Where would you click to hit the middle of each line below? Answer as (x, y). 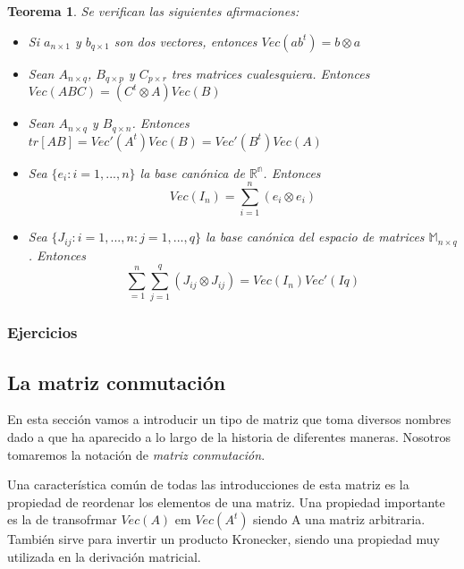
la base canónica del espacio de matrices (315, 237)
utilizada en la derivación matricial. (104, 556)
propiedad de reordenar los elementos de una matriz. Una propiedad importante (226, 501)
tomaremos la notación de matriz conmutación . (136, 454)
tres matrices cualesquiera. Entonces (270, 73)
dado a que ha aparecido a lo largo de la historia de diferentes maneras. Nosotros (229, 437)
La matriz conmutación (117, 382)
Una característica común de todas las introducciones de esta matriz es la (208, 484)
